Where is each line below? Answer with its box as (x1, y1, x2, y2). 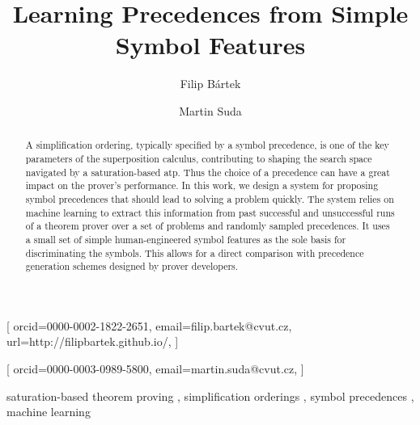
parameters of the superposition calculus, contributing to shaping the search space (25, 151, 372, 165)
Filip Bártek (180, 75, 241, 92)
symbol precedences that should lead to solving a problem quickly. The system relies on (25, 191, 394, 205)
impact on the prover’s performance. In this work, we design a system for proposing (25, 179, 379, 192)
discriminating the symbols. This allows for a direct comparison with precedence (25, 246, 364, 259)
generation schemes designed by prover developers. (25, 259, 239, 273)
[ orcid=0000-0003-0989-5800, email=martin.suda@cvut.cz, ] (6, 360, 304, 377)
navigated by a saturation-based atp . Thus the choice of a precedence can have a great (25, 165, 390, 179)
